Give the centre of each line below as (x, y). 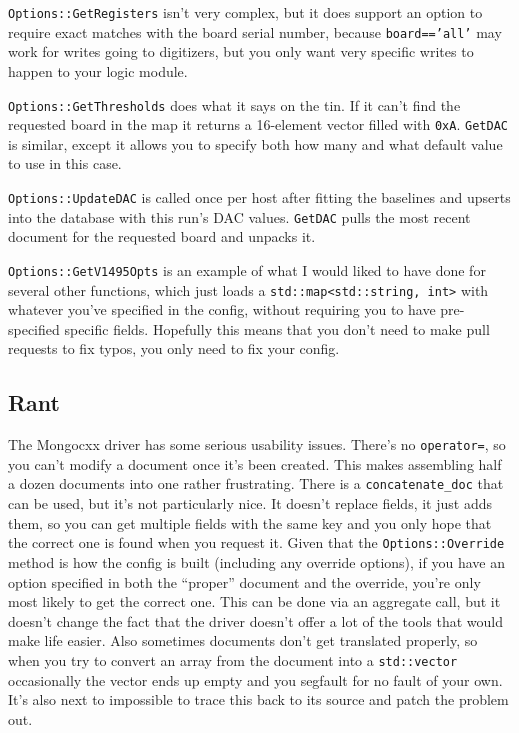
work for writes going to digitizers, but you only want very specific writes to (241, 51)
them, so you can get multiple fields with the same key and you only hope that (250, 522)
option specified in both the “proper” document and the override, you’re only (244, 581)
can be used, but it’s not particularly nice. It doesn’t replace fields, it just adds (250, 503)
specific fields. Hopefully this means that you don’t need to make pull (277, 328)
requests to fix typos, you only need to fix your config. (174, 348)
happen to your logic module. (98, 70)
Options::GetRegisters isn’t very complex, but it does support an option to (245, 12)
